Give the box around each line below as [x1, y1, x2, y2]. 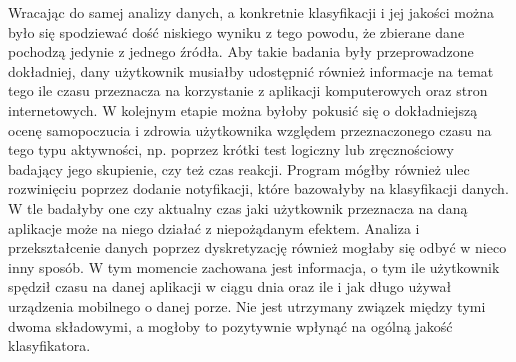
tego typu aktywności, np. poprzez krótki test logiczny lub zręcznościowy [8, 139, 454, 160]
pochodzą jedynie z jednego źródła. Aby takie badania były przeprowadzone [8, 41, 474, 62]
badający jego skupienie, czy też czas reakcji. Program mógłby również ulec [8, 158, 470, 179]
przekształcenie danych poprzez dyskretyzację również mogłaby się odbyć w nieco [8, 237, 507, 258]
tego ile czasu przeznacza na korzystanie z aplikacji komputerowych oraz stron [8, 80, 488, 101]
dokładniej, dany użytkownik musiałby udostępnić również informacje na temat [8, 60, 494, 81]
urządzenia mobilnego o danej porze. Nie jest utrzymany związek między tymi [8, 295, 486, 316]
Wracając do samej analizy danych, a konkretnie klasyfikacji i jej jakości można [8, 2, 495, 22]
